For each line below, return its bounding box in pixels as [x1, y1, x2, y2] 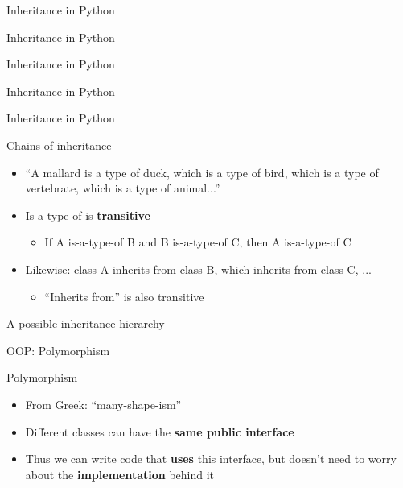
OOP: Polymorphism [6, 341, 110, 358]
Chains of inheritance [6, 136, 112, 153]
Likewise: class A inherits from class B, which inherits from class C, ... [25, 260, 372, 277]
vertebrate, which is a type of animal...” [25, 180, 220, 196]
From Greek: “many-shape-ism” [25, 395, 182, 412]
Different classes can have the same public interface [25, 423, 294, 440]
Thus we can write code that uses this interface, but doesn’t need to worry [25, 450, 397, 467]
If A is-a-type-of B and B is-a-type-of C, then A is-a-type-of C [44, 234, 352, 250]
